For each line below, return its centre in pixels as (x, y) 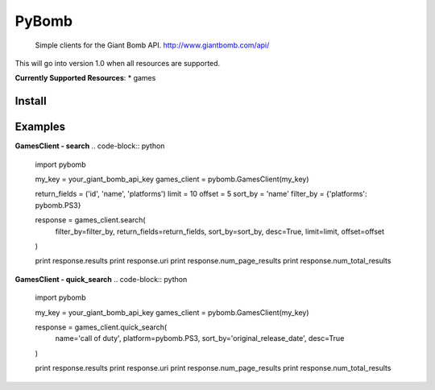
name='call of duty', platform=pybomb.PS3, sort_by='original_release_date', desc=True (200, 338)
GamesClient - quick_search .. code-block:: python (101, 279)
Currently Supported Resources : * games (85, 78)
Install (31, 101)
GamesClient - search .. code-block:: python (90, 146)
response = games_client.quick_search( (101, 327)
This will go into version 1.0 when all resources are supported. (118, 63)
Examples (40, 127)
